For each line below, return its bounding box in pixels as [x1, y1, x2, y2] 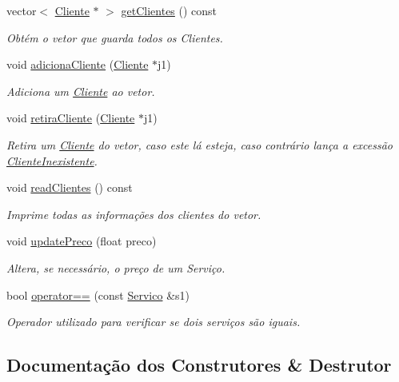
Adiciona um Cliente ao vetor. [6, 82, 155, 99]
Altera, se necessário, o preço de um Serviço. [6, 259, 225, 276]
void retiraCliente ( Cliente [6, 109, 135, 126]
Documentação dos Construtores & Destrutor [6, 352, 392, 377]
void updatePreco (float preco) [6, 233, 157, 249]
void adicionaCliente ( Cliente [6, 56, 149, 73]
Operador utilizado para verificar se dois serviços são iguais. [6, 313, 301, 330]
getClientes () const [121, 2, 217, 18]
